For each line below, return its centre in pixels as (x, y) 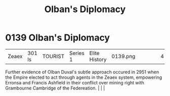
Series (77, 53)
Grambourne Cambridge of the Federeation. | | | (55, 88)
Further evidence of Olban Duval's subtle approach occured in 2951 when (82, 72)
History (98, 59)
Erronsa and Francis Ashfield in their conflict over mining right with (75, 82)
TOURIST (53, 56)
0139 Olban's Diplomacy (58, 38)
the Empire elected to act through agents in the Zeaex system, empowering (84, 77)
